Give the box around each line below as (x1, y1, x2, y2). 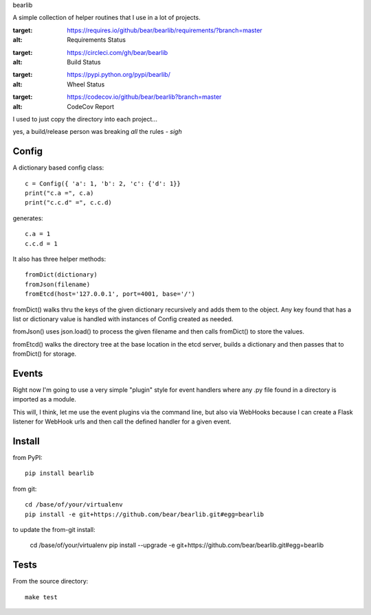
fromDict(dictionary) (25, 271, 98, 279)
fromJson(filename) (25, 280, 91, 288)
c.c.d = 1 (25, 240, 58, 247)
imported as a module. (12, 395, 77, 404)
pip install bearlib (25, 469, 94, 477)
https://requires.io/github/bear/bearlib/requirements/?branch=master (67, 26, 262, 34)
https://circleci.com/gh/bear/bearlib (67, 48, 168, 56)
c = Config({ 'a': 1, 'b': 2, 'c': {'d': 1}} (25, 179, 181, 187)
